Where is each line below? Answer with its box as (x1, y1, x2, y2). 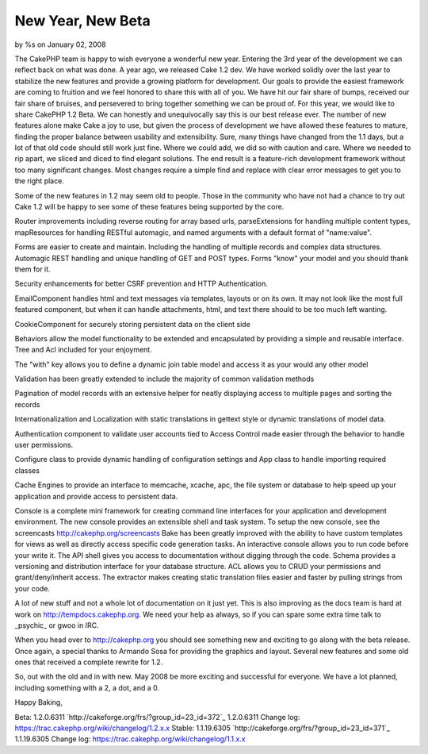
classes (14, 465, 40, 475)
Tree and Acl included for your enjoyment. (14, 345, 152, 355)
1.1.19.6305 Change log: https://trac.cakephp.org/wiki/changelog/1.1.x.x (14, 734, 246, 744)
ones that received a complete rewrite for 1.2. (14, 657, 162, 667)
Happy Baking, (14, 698, 63, 707)
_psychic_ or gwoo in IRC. (14, 620, 99, 630)
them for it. (14, 264, 51, 274)
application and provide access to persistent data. (14, 491, 178, 501)
